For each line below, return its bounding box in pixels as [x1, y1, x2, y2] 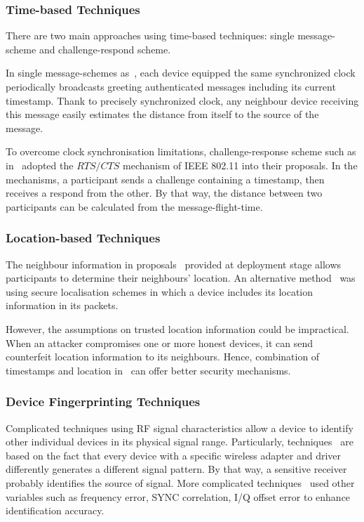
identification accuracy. [6, 503, 105, 518]
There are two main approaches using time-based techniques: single [6, 28, 295, 43]
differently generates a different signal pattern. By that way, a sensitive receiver [6, 462, 347, 476]
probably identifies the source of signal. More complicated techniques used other [6, 475, 355, 490]
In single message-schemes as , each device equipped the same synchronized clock [6, 65, 356, 80]
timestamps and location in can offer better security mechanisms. [6, 363, 291, 377]
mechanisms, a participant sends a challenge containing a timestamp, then [6, 171, 325, 186]
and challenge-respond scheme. [39, 41, 171, 56]
